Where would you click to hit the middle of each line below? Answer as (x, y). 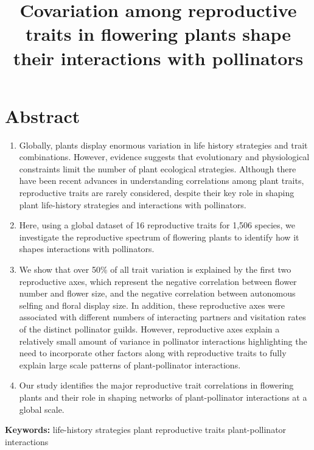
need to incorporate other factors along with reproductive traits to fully (153, 353)
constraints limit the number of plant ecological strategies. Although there (158, 168)
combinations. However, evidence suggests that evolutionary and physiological (164, 157)
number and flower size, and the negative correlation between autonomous (157, 293)
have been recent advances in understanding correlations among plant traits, (162, 181)
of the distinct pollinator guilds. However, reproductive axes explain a (149, 329)
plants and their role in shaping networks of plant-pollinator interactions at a (163, 397)
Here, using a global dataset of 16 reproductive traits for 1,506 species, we (157, 225)
